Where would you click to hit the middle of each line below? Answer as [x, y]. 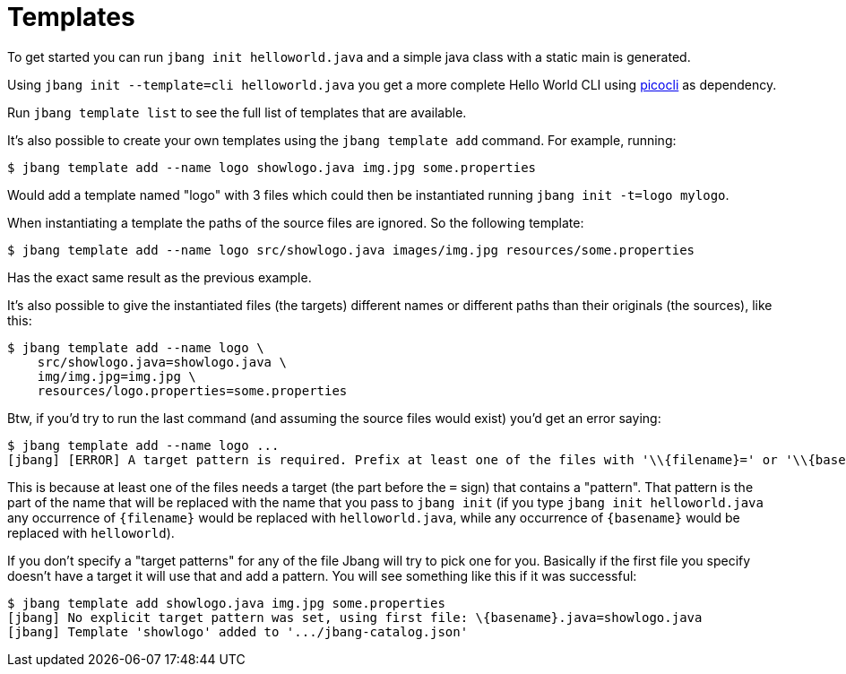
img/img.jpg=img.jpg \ [117, 376]
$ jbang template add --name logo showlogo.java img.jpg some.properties [272, 167]
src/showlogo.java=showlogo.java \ [162, 362]
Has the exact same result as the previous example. [160, 277]
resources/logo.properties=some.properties [192, 390]
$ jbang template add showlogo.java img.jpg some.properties [226, 603]
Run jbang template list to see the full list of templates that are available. [237, 112]
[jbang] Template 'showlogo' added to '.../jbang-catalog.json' [238, 631]
